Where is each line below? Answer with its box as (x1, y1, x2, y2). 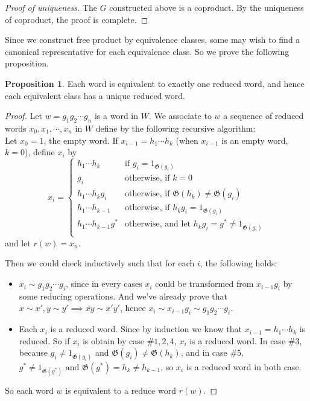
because (19, 346, 48, 359)
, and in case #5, (180, 346, 244, 359)
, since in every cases (66, 277, 142, 290)
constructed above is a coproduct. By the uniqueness (109, 1, 304, 13)
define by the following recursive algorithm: (95, 121, 256, 134)
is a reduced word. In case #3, (189, 334, 302, 347)
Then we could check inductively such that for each (5, 257, 195, 269)
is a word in (94, 109, 139, 122)
